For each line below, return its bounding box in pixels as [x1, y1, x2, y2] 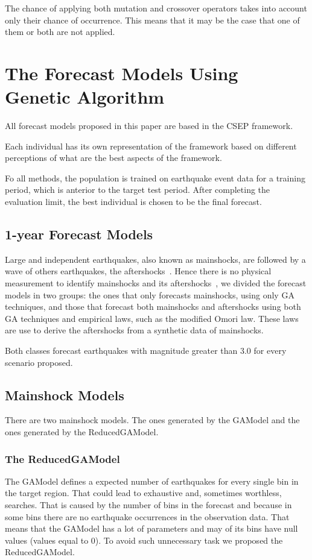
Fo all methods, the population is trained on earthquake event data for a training [5, 171, 305, 184]
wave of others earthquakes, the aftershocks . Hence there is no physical [5, 265, 272, 277]
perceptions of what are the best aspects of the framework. [5, 151, 222, 164]
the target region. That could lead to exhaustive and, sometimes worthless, [5, 486, 282, 499]
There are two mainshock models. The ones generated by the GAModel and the [5, 414, 300, 426]
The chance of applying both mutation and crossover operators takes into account [5, 2, 307, 14]
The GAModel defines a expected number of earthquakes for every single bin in [5, 474, 299, 487]
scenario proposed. [5, 356, 73, 368]
